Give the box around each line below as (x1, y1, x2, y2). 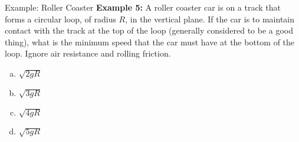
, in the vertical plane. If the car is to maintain (125, 12, 295, 25)
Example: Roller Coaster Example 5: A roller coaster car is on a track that (5, 1, 281, 13)
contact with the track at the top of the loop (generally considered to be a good (5, 24, 294, 37)
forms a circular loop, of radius (5, 12, 116, 25)
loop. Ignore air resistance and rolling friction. (5, 47, 171, 60)
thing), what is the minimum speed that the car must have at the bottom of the (5, 35, 295, 48)
